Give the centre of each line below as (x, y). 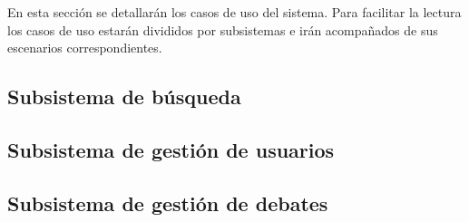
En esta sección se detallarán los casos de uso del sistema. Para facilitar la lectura (234, 12)
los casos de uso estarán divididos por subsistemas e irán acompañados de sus (223, 29)
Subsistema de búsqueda (124, 97)
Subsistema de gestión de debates (168, 203)
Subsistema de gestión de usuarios (171, 149)
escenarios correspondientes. (85, 48)
